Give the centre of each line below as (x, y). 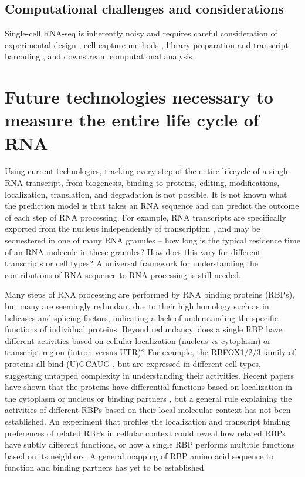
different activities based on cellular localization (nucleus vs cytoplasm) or (138, 340)
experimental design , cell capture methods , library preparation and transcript (147, 44)
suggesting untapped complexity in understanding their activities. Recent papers (150, 375)
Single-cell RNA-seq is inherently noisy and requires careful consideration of (141, 33)
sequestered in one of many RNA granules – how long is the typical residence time (152, 240)
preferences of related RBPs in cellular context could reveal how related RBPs (145, 433)
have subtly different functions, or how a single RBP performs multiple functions (150, 444)
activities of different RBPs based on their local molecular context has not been (148, 410)
